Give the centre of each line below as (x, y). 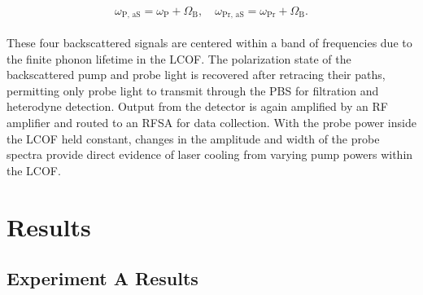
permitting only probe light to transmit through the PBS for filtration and (193, 90)
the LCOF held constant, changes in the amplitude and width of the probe (193, 138)
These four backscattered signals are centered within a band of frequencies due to (209, 43)
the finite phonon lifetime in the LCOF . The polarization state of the (179, 58)
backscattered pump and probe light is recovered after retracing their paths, (196, 75)
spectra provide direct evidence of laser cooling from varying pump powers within (210, 154)
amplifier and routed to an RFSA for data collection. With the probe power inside (211, 123)
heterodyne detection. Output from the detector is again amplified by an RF (197, 106)
